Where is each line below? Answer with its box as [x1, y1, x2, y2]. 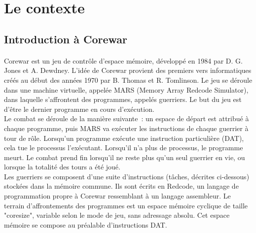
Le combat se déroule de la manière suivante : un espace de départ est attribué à [4, 113, 249, 124]
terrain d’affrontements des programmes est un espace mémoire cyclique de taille [4, 200, 248, 210]
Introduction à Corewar [4, 31, 127, 46]
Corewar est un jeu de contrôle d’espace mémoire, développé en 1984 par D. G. [4, 55, 243, 66]
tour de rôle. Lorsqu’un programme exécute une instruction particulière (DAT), [4, 133, 244, 143]
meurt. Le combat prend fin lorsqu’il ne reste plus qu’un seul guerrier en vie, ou [4, 152, 245, 162]
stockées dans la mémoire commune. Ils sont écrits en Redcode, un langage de [4, 181, 239, 191]
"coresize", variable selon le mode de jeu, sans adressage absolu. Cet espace [4, 210, 230, 220]
